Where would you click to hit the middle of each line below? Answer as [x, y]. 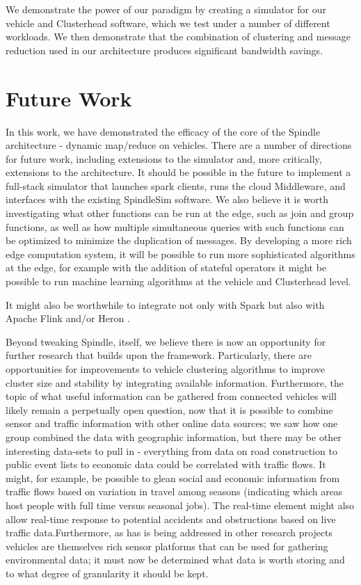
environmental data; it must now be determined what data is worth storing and [175, 560]
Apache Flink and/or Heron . [68, 318]
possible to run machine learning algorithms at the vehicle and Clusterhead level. [178, 281]
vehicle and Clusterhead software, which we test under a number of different [168, 23]
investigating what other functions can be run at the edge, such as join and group [180, 213]
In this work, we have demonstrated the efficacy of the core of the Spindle [163, 131]
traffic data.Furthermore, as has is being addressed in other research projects [169, 532]
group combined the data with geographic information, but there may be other [174, 436]
